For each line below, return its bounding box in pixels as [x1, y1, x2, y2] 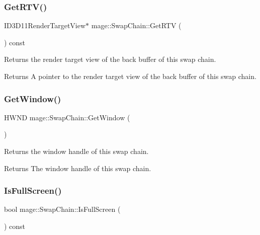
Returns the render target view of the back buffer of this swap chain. [4, 54, 216, 64]
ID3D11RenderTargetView [4, 20, 86, 31]
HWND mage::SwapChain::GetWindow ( [4, 112, 130, 122]
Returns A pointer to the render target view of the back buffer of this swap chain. [4, 71, 256, 81]
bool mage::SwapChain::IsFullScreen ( [4, 204, 121, 214]
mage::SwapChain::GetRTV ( [91, 20, 182, 31]
